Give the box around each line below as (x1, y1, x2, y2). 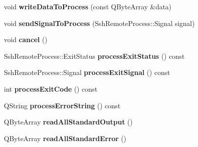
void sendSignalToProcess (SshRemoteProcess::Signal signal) (4, 18, 195, 28)
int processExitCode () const (4, 83, 98, 94)
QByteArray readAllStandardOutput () (4, 117, 133, 127)
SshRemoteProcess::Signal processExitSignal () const (4, 67, 170, 77)
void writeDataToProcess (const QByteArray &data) (4, 1, 172, 11)
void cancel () (4, 34, 47, 45)
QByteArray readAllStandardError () (4, 133, 127, 143)
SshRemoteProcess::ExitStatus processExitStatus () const (4, 50, 185, 61)
